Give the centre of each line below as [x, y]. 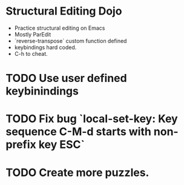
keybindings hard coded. [45, 47]
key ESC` [62, 145]
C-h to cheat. [31, 53]
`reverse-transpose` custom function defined [71, 41]
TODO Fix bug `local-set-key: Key [92, 119]
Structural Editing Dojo [64, 11]
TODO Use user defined [67, 79]
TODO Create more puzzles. [77, 173]
